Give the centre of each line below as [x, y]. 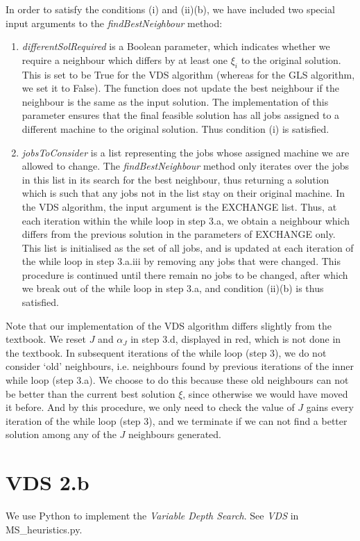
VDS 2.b [48, 482]
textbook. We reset [46, 339]
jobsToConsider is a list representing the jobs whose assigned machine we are [186, 152]
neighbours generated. [175, 434]
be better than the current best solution [91, 393]
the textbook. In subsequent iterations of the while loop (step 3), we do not [166, 352]
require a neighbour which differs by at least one [125, 59]
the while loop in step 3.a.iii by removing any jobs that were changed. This [181, 261]
